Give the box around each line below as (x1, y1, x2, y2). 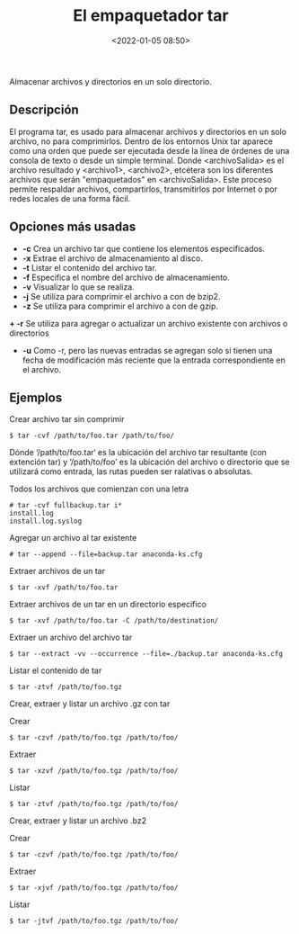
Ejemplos (9, 390, 63, 405)
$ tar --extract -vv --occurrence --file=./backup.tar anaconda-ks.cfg (9, 650, 283, 659)
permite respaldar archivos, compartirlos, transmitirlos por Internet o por (9, 184, 278, 194)
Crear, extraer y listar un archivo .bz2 (9, 815, 146, 826)
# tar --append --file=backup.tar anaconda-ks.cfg (9, 550, 203, 559)
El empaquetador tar (73, 5, 229, 26)
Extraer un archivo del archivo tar (9, 632, 133, 643)
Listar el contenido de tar (9, 665, 102, 676)
